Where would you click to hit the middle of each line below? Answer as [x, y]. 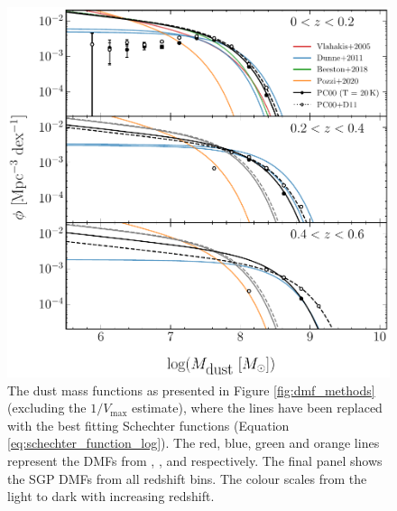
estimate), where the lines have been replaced [257, 408]
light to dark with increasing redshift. [111, 496]
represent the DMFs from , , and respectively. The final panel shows [195, 460]
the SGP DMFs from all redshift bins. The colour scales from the [187, 478]
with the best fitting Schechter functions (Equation [148, 425]
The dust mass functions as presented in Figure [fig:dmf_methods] [191, 390]
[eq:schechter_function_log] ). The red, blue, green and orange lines [194, 443]
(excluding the [47, 408]
